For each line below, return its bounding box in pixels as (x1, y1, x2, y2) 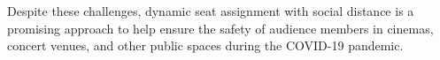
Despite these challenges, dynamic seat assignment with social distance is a (7, 2, 414, 19)
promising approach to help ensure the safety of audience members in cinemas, (7, 19, 434, 37)
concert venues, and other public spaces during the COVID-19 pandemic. (7, 36, 404, 55)
